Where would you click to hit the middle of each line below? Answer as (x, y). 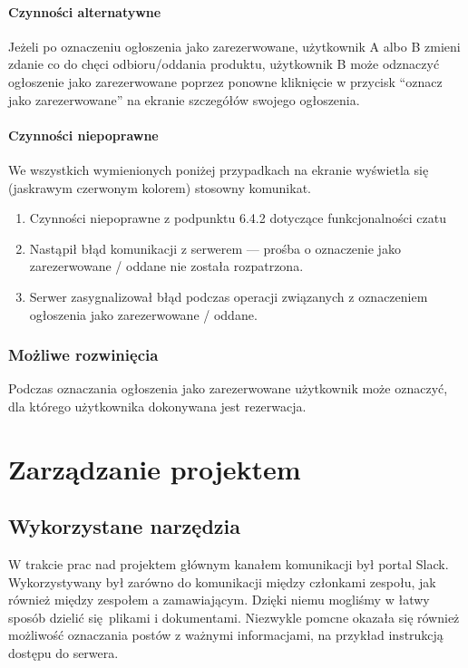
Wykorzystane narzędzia (124, 526)
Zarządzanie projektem (155, 468)
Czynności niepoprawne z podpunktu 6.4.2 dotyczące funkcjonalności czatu (238, 218)
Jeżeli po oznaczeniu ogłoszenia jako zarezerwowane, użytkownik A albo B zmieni (234, 46)
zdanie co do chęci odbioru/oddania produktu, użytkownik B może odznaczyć (224, 64)
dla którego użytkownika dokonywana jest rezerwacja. (157, 406)
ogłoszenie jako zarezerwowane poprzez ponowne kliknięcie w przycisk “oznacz (225, 81)
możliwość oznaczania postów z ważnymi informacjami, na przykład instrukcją (226, 635)
